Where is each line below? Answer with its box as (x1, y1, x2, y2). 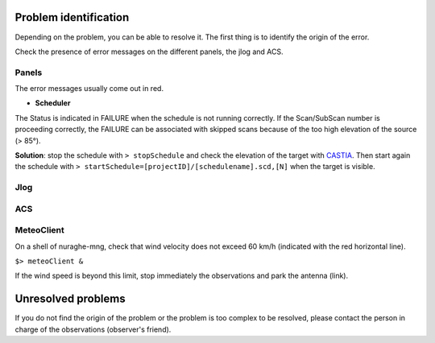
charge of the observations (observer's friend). (14, 324, 172, 334)
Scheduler (35, 98, 71, 108)
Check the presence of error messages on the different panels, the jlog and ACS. (14, 47, 284, 56)
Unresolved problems (14, 292, 126, 306)
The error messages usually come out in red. (14, 84, 164, 93)
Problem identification (14, 10, 130, 24)
